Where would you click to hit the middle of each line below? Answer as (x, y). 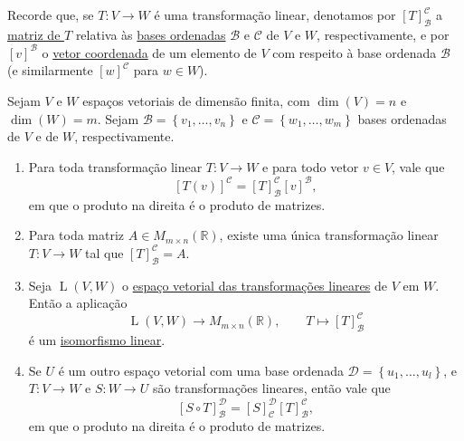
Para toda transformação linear (115, 166)
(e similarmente (50, 70)
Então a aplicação (78, 303)
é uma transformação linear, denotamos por (275, 14)
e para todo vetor (311, 166)
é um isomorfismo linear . (97, 340)
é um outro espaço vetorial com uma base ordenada (201, 370)
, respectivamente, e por (383, 34)
